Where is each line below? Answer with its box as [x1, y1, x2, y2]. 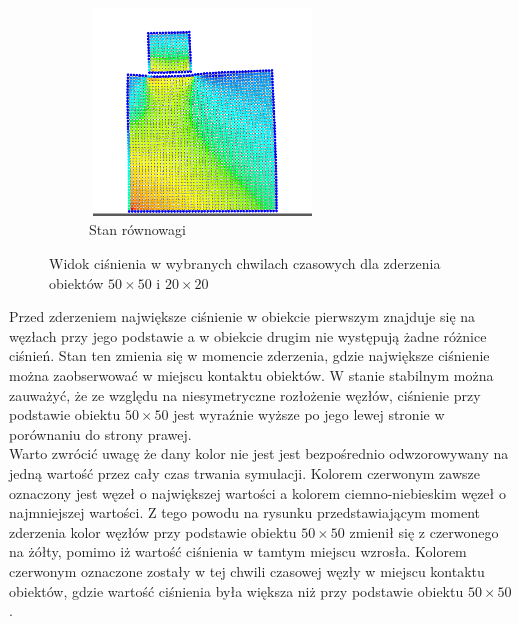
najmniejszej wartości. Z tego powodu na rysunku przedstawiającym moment [9, 502, 480, 523]
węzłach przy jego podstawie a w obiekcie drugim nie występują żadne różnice [9, 325, 487, 346]
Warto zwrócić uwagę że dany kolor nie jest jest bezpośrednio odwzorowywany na [9, 443, 509, 464]
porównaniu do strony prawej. [9, 423, 192, 444]
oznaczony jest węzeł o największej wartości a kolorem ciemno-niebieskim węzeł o [9, 482, 506, 503]
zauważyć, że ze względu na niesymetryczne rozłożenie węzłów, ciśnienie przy [9, 384, 481, 405]
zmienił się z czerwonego [349, 521, 499, 542]
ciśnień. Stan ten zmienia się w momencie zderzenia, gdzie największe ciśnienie [9, 345, 490, 366]
